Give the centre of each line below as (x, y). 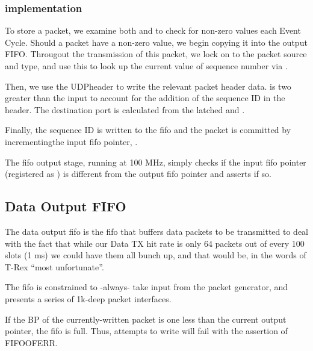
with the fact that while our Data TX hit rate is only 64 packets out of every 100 (155, 243)
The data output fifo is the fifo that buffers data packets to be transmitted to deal (156, 231)
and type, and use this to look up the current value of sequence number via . (146, 66)
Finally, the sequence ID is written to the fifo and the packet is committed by (148, 130)
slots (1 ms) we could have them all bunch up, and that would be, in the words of (156, 255)
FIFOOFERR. (31, 342)
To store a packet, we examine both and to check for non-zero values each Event (153, 30)
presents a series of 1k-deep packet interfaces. (88, 298)
